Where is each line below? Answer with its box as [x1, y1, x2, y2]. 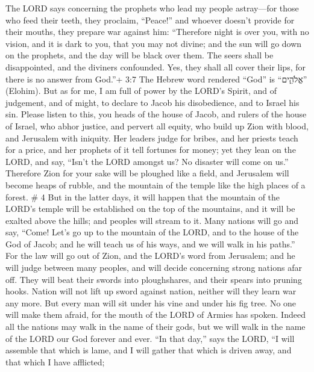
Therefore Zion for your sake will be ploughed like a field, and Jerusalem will [5, 167, 289, 179]
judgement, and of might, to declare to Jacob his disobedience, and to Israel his [5, 96, 300, 108]
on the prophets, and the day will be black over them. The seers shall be [5, 49, 274, 61]
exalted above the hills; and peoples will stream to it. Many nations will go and [5, 214, 299, 226]
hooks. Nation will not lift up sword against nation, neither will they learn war [5, 285, 297, 297]
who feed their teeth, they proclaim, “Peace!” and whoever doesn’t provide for [5, 13, 295, 26]
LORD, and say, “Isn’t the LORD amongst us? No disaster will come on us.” [5, 155, 289, 167]
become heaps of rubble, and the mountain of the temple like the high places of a [5, 178, 306, 191]
